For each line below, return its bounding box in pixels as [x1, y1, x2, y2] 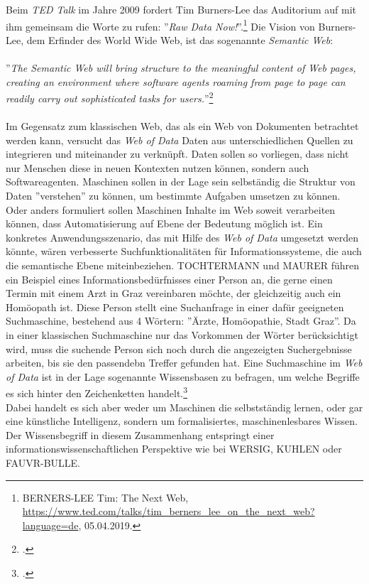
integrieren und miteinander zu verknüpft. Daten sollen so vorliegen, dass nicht [6, 146, 349, 161]
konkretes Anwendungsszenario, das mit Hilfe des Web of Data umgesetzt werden [6, 229, 358, 244]
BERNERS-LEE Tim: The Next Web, [22, 490, 189, 504]
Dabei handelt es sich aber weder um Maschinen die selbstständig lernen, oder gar [6, 399, 363, 414]
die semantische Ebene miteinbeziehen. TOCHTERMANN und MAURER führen [6, 258, 359, 272]
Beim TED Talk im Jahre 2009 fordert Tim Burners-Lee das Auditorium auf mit [6, 2, 357, 16]
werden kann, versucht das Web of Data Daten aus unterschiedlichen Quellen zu [6, 132, 353, 147]
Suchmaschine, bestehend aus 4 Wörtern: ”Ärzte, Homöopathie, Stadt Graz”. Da [6, 313, 356, 328]
